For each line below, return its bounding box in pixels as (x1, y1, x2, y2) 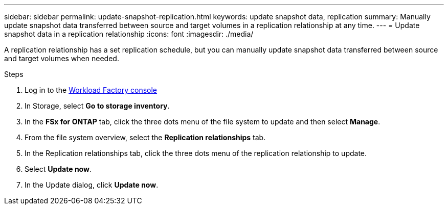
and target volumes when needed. (4, 54, 119, 63)
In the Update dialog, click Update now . (25, 180, 159, 189)
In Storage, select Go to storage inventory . (25, 101, 170, 110)
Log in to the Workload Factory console (25, 86, 158, 94)
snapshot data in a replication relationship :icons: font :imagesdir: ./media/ (4, 30, 254, 38)
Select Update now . (25, 165, 92, 173)
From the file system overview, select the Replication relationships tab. (25, 133, 266, 142)
